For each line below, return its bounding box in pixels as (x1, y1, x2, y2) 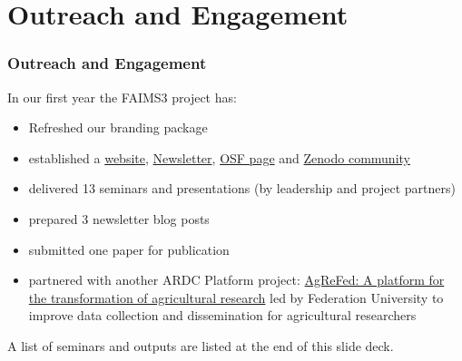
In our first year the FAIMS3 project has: (7, 87, 237, 106)
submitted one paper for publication (28, 239, 230, 259)
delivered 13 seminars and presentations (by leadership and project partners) (28, 179, 456, 198)
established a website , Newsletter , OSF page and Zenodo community (28, 148, 410, 167)
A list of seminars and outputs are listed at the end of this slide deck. (7, 336, 394, 355)
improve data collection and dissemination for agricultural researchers (28, 306, 417, 325)
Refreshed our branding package (28, 118, 208, 137)
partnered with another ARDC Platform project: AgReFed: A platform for (28, 270, 445, 289)
